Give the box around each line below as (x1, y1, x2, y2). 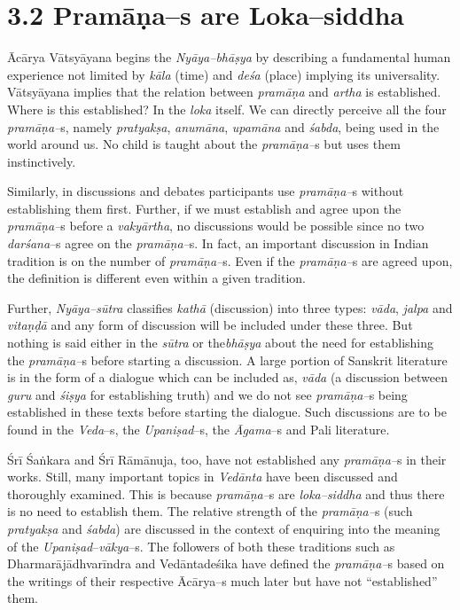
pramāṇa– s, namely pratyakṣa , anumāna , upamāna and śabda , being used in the (7, 117, 440, 136)
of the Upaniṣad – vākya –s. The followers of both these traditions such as (7, 536, 395, 555)
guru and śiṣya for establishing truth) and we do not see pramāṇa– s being (7, 385, 408, 403)
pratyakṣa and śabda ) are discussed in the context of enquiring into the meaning (7, 519, 441, 537)
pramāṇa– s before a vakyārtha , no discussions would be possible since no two (7, 216, 425, 235)
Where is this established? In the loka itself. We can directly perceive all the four (7, 99, 447, 118)
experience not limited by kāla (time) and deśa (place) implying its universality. (7, 65, 441, 83)
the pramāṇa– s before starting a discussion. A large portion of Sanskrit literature (7, 350, 448, 369)
